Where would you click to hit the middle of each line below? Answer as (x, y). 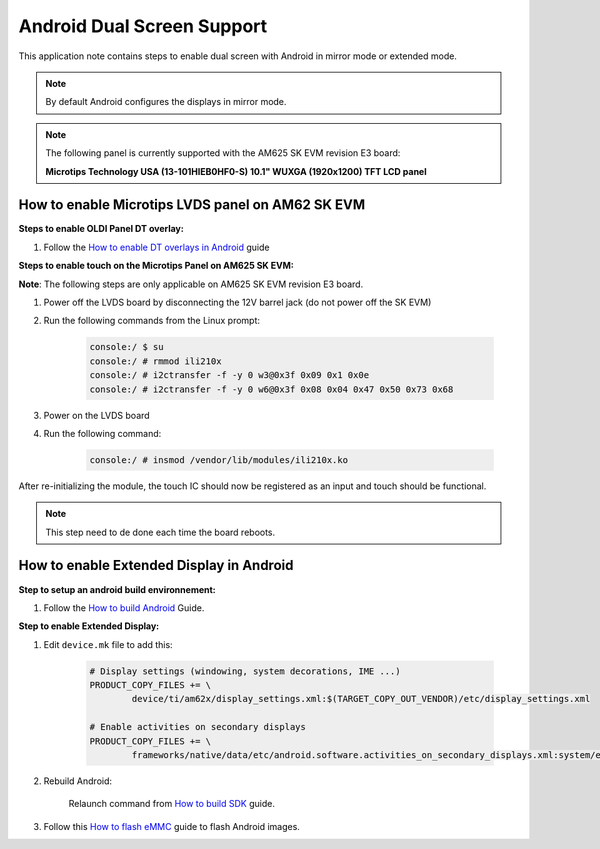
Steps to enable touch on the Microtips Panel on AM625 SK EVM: (156, 266)
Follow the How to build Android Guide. (124, 607)
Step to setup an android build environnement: (117, 589)
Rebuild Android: (78, 781)
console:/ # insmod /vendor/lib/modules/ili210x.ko (219, 459)
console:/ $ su (126, 347)
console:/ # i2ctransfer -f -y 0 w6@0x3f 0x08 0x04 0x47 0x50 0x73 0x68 (271, 389)
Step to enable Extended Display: (89, 626)
